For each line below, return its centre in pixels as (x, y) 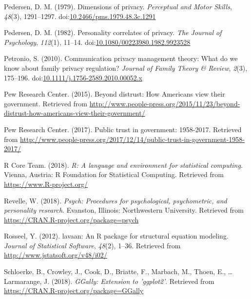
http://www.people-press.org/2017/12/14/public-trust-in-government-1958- (132, 139)
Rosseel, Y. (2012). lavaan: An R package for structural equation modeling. (116, 236)
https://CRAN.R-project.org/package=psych (71, 219)
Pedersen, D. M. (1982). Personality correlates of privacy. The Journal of (113, 32)
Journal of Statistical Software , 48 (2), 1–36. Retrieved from (92, 245)
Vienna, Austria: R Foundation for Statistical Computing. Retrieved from (114, 174)
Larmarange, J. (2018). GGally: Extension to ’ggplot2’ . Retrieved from (109, 281)
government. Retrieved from (46, 103)
